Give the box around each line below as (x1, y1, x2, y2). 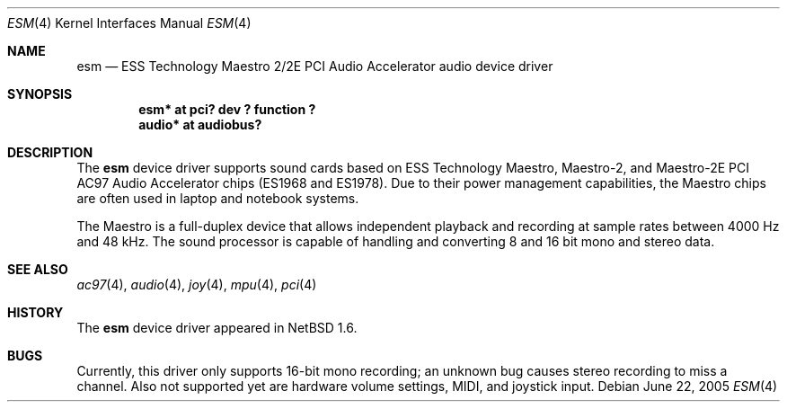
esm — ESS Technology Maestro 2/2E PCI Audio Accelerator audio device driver (76, 58, 553, 74)
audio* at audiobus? (138, 117, 262, 132)
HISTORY (7, 305, 64, 320)
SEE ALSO (7, 262, 68, 277)
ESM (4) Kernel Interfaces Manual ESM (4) (7, 15, 252, 31)
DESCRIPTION (7, 145, 93, 160)
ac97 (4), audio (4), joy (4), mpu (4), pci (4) (76, 277, 317, 292)
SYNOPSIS (7, 86, 73, 102)
